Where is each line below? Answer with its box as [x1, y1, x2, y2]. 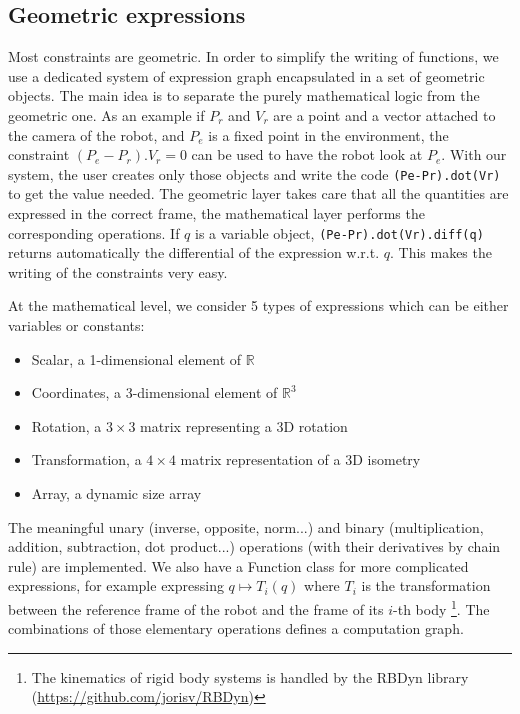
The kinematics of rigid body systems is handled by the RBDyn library [31, 666, 469, 687]
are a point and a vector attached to [273, 104, 496, 125]
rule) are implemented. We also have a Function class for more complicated [8, 555, 469, 576]
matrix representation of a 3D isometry [180, 449, 421, 470]
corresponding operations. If [8, 222, 180, 243]
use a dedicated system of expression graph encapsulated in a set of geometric [8, 65, 485, 86]
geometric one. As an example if [8, 104, 205, 125]
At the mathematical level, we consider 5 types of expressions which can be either [8, 295, 509, 316]
